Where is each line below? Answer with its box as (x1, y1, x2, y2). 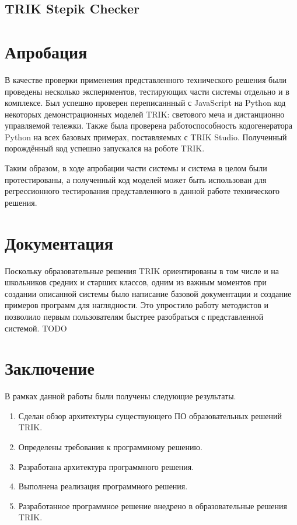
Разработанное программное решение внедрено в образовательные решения (18, 499, 287, 512)
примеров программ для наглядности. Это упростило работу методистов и (5, 299, 268, 311)
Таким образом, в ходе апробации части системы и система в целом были (5, 162, 267, 174)
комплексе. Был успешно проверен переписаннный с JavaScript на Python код (5, 96, 286, 109)
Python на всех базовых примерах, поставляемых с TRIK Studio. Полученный (5, 130, 287, 143)
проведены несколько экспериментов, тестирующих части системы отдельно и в (5, 85, 289, 97)
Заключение (5, 356, 95, 380)
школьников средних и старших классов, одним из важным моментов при (5, 276, 267, 288)
